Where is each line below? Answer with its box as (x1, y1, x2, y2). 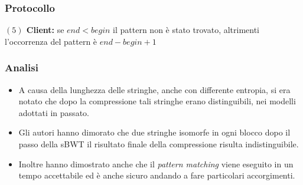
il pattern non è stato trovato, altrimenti (113, 24, 260, 36)
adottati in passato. (18, 106, 89, 118)
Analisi (5, 60, 38, 75)
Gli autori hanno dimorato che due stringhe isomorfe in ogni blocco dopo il (18, 126, 291, 138)
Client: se (26, 24, 64, 36)
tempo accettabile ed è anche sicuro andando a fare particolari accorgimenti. (18, 169, 295, 181)
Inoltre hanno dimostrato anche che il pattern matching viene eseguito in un (18, 157, 294, 170)
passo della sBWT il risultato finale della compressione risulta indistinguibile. (18, 138, 299, 150)
